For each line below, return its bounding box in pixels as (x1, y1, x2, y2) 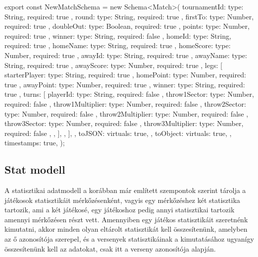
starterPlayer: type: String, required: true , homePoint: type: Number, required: (4, 69, 246, 80)
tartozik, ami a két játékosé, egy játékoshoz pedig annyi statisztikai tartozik (4, 204, 235, 215)
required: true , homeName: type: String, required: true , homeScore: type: (4, 40, 231, 51)
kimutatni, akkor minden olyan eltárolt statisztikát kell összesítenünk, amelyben (4, 224, 248, 234)
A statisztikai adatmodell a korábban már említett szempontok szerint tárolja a (4, 185, 246, 195)
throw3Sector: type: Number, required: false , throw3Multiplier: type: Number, (4, 118, 244, 128)
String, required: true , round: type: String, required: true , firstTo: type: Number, (4, 11, 254, 21)
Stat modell (4, 162, 65, 177)
